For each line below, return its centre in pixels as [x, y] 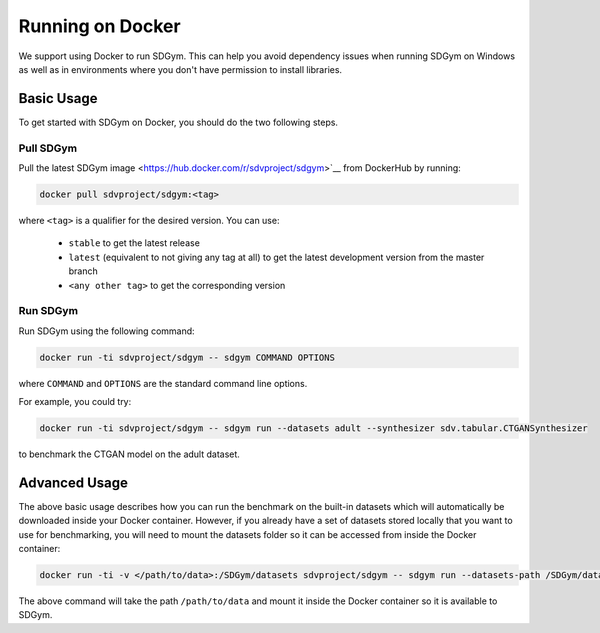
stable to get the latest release [134, 243]
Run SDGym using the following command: [106, 331]
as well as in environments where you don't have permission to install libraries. [180, 69]
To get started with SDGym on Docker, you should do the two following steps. [178, 122]
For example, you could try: [75, 402]
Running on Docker [99, 26]
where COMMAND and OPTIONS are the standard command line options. [163, 383]
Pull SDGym [48, 148]
